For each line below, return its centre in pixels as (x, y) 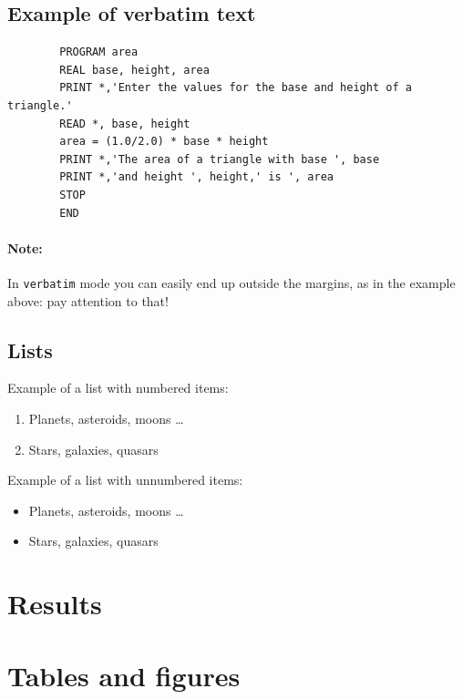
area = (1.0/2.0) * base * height (164, 142)
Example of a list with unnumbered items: (125, 480)
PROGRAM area (99, 52)
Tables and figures (124, 675)
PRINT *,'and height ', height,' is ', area (196, 177)
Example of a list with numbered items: (118, 388)
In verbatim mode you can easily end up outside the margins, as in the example (231, 282)
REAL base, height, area (134, 70)
